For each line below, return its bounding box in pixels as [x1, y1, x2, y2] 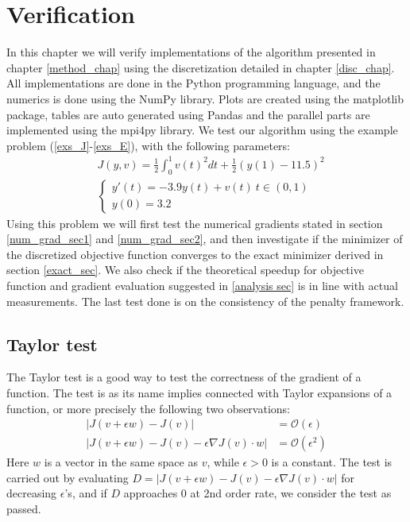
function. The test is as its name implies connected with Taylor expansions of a [6, 385, 393, 400]
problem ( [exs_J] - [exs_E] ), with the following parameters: [6, 137, 291, 153]
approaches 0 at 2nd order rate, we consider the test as [123, 485, 392, 501]
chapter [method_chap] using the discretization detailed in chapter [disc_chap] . [6, 59, 395, 75]
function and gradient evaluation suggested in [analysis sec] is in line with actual [6, 277, 398, 294]
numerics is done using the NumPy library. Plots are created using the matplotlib [6, 90, 404, 106]
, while [207, 454, 239, 470]
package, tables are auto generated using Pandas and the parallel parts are [6, 106, 370, 122]
